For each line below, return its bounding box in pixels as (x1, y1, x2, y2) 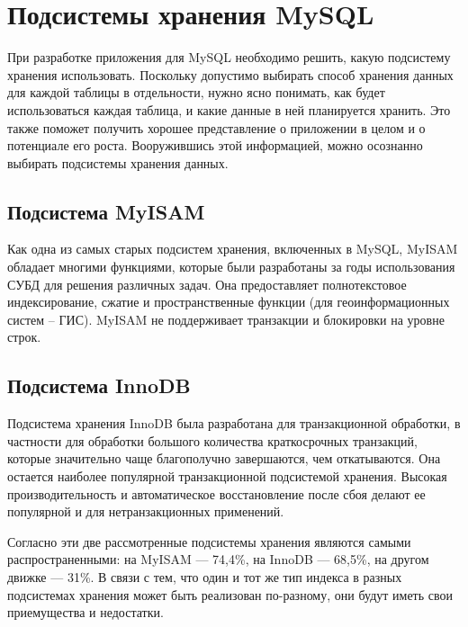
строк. (7, 327, 41, 346)
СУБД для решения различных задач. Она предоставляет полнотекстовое (7, 274, 407, 293)
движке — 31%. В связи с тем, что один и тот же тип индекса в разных (7, 568, 402, 586)
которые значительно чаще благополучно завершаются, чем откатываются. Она (7, 449, 441, 468)
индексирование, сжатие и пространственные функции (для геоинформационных (7, 292, 450, 311)
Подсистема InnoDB (7, 372, 191, 399)
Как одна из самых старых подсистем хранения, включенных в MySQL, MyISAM (7, 239, 458, 258)
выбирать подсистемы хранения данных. (7, 153, 229, 172)
